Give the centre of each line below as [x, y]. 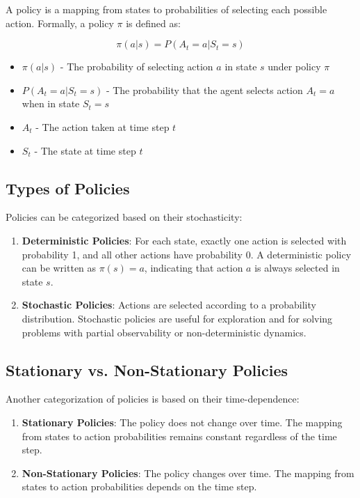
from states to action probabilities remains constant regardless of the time [179, 436]
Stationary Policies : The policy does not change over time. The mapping [182, 422]
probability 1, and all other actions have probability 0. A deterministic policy [187, 254]
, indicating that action [194, 268]
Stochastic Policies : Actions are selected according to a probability [169, 305]
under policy [294, 67]
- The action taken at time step [103, 126]
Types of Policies [68, 188]
